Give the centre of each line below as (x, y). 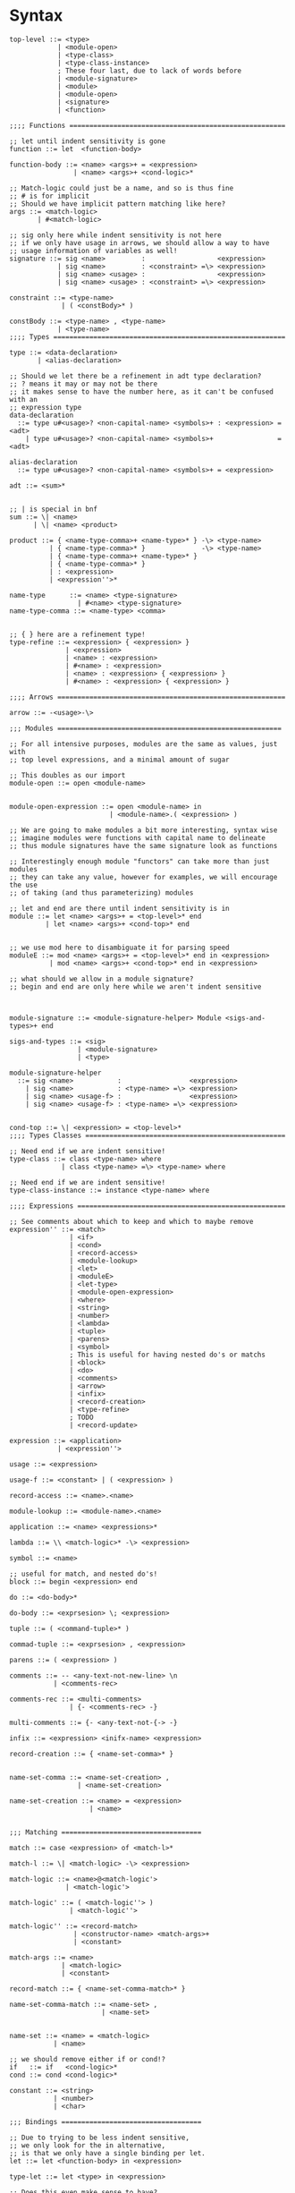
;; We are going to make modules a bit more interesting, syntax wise (143, 830)
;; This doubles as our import (67, 775)
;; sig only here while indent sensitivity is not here (115, 235)
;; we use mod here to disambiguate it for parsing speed (119, 948)
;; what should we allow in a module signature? (101, 979)
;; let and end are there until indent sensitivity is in (119, 908)
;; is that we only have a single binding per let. (107, 2153)
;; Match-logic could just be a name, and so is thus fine (122, 188)
